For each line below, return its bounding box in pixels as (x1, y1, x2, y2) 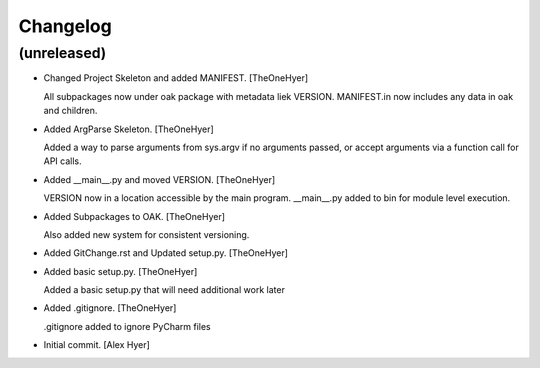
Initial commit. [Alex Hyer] (43, 339, 150, 351)
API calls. (43, 155, 82, 167)
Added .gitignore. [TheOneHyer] (43, 302, 177, 314)
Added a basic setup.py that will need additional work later (43, 284, 285, 296)
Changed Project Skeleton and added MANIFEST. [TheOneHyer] (43, 72, 309, 84)
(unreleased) (18, 44, 107, 62)
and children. (43, 105, 98, 117)
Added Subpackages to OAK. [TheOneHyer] (43, 210, 225, 222)
